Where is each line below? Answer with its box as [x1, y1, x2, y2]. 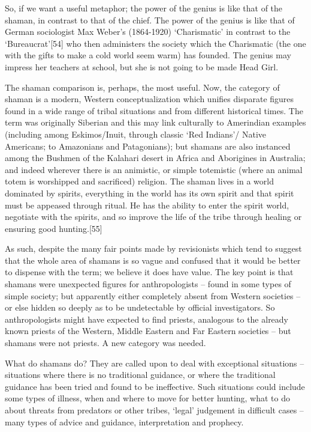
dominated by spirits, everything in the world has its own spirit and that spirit [5, 186, 294, 199]
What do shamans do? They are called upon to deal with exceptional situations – [5, 356, 304, 369]
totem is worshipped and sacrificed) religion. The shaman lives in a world [5, 175, 274, 187]
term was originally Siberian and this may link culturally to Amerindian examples [5, 116, 306, 129]
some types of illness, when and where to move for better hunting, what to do [5, 392, 291, 404]
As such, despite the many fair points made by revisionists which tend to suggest [5, 242, 302, 255]
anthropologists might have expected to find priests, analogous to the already [5, 312, 289, 325]
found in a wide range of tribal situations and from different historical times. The [5, 104, 303, 117]
